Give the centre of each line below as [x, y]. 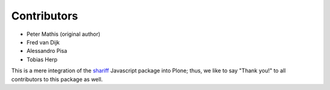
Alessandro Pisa [47, 51]
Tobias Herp [42, 59]
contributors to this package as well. [57, 79]
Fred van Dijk [43, 42]
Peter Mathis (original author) [64, 34]
